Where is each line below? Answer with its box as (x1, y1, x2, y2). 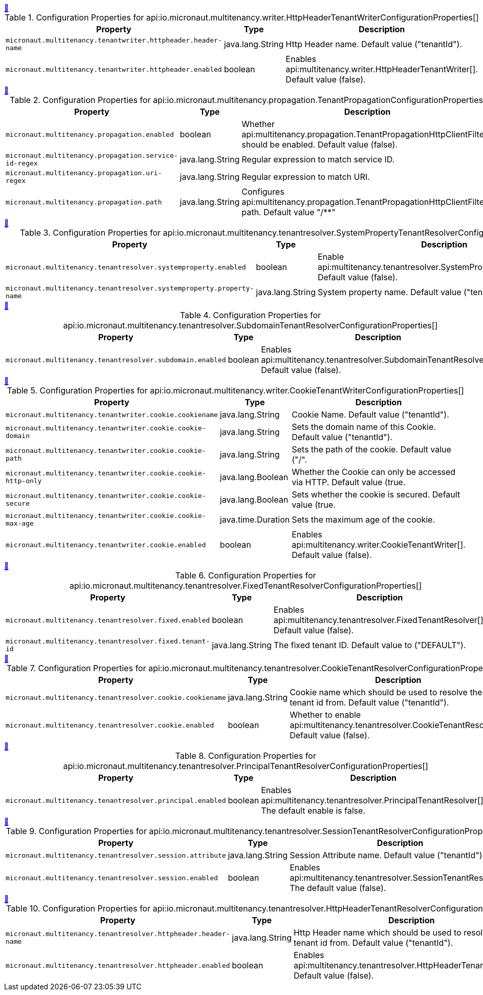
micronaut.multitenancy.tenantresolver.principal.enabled (6, 796, 226, 804)
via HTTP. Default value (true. (292, 477, 406, 487)
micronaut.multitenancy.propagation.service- (6, 152, 178, 159)
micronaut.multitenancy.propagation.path (6, 198, 162, 206)
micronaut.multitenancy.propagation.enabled (6, 130, 174, 138)
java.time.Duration (219, 514, 290, 525)
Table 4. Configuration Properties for (180, 310, 321, 320)
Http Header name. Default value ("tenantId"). (286, 39, 462, 49)
